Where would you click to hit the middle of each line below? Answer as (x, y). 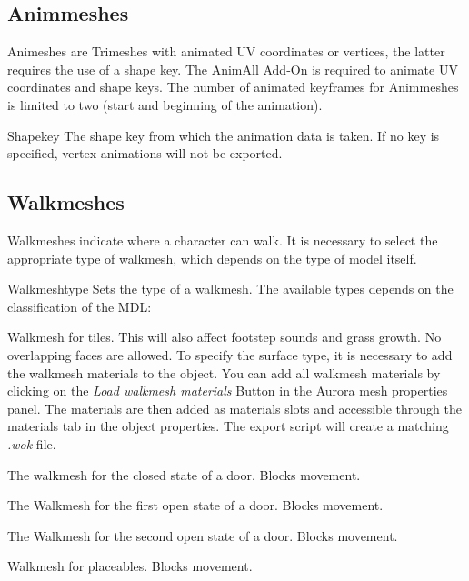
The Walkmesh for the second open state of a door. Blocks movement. (203, 535)
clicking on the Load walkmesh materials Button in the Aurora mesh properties (228, 391)
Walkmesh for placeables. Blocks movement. (130, 566)
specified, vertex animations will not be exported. (145, 153)
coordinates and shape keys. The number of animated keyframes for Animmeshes (233, 87)
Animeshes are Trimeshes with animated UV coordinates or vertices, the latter (226, 51)
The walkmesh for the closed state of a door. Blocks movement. (184, 474)
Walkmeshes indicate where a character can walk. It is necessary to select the (223, 240)
